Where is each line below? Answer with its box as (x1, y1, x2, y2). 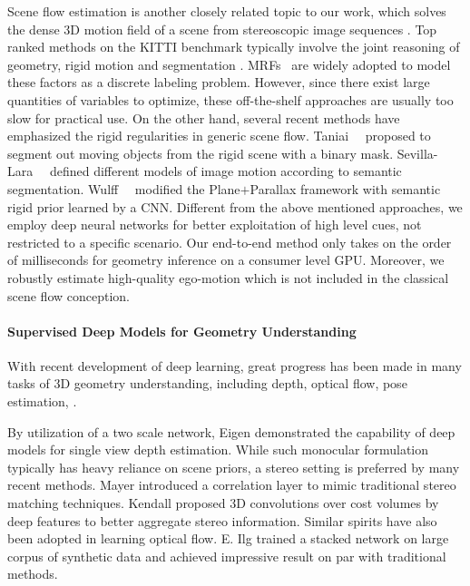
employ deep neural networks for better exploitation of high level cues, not (7, 215, 422, 234)
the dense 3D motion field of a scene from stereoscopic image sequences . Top (7, 19, 437, 38)
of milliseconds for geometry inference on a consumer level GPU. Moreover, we (7, 250, 445, 269)
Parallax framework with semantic (250, 179, 441, 198)
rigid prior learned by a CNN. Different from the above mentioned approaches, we (7, 197, 463, 216)
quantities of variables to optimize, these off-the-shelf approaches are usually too (7, 90, 454, 109)
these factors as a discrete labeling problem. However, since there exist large (7, 73, 430, 92)
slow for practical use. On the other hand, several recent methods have (7, 108, 400, 127)
